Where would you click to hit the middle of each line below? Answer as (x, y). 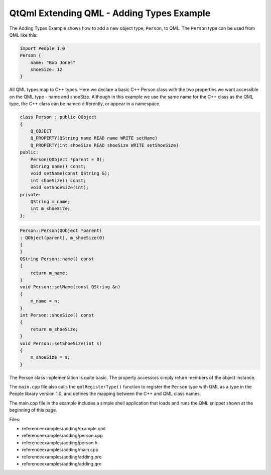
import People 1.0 (42, 48)
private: (31, 194)
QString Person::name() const (57, 259)
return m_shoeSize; (54, 329)
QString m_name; (50, 202)
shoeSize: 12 (46, 70)
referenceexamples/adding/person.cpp (62, 436)
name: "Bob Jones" (53, 62)
